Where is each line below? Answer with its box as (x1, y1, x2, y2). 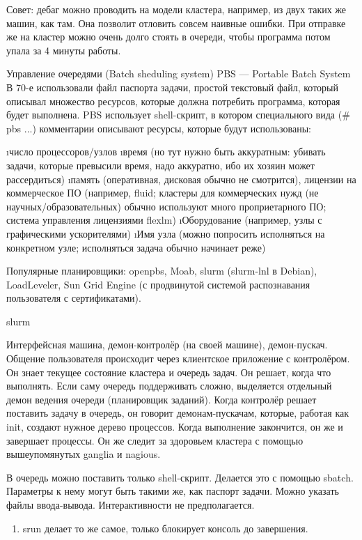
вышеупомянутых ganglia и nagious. (6, 447, 161, 461)
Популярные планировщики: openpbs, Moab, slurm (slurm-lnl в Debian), (6, 263, 317, 278)
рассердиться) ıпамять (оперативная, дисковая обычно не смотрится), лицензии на (6, 171, 356, 186)
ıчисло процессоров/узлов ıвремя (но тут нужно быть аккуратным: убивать (6, 144, 326, 159)
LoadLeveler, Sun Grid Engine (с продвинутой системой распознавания (6, 277, 310, 291)
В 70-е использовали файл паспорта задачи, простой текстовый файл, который (6, 79, 339, 94)
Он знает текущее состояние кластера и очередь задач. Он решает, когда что (6, 364, 331, 379)
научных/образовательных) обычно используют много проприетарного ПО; (6, 199, 326, 213)
